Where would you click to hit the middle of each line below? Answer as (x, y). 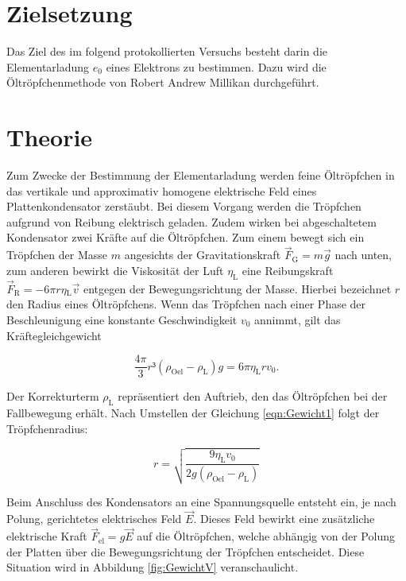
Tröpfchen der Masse (57, 255)
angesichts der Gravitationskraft (203, 255)
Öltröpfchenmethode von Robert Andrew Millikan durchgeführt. (163, 82)
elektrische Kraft (47, 536)
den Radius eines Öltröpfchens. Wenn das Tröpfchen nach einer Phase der (186, 304)
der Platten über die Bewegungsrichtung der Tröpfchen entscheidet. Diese (186, 551)
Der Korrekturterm (53, 396)
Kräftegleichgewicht (54, 335)
